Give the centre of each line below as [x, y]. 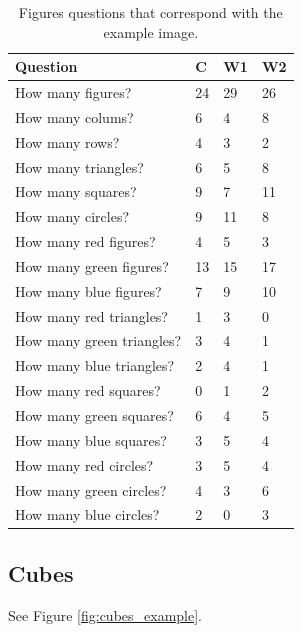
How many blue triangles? [95, 365]
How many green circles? [91, 489]
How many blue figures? [88, 290]
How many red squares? [88, 390]
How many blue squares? [91, 439]
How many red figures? [85, 241]
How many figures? [73, 92]
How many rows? [67, 141]
